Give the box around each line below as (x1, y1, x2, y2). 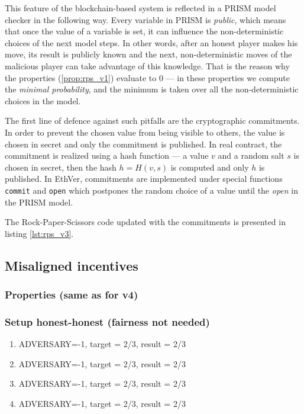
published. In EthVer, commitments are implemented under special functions (5, 172, 283, 185)
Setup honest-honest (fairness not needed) (5, 314, 210, 329)
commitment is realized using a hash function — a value (5, 149, 209, 162)
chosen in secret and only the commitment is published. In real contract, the (5, 137, 282, 150)
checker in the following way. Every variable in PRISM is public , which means (5, 13, 286, 25)
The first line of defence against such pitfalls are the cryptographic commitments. (5, 114, 300, 127)
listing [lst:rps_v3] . (5, 227, 74, 239)
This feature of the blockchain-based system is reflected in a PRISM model (5, 2, 276, 14)
